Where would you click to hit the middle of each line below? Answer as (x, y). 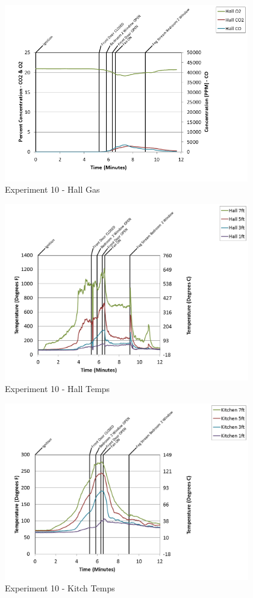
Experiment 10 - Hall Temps (58, 389)
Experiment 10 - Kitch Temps (60, 588)
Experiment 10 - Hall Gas (52, 189)
